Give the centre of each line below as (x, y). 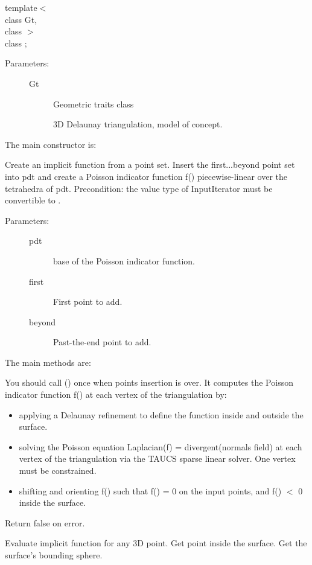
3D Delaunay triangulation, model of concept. (138, 124)
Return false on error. (45, 522)
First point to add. (88, 302)
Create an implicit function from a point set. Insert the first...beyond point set (150, 164)
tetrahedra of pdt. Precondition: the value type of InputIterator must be (139, 188)
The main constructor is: (51, 144)
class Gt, (21, 19)
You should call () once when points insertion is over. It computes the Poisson (149, 382)
